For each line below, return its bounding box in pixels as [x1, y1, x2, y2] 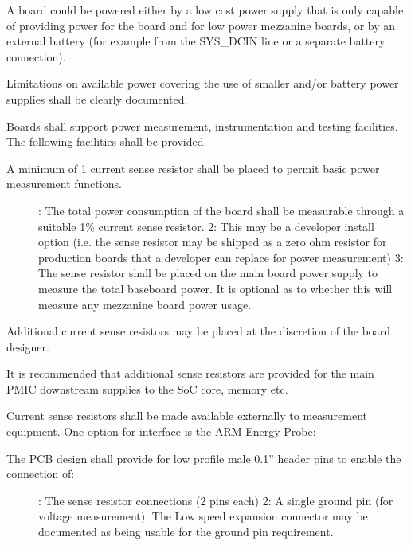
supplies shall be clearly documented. [6, 90, 188, 107]
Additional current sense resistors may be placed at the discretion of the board [6, 323, 391, 339]
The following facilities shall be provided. [6, 133, 207, 150]
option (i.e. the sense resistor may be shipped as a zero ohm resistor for [38, 233, 387, 250]
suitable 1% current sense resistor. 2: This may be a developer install [38, 218, 374, 234]
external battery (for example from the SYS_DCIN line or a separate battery [6, 33, 386, 49]
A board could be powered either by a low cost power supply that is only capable [6, 2, 404, 18]
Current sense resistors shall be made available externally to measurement [6, 407, 367, 424]
